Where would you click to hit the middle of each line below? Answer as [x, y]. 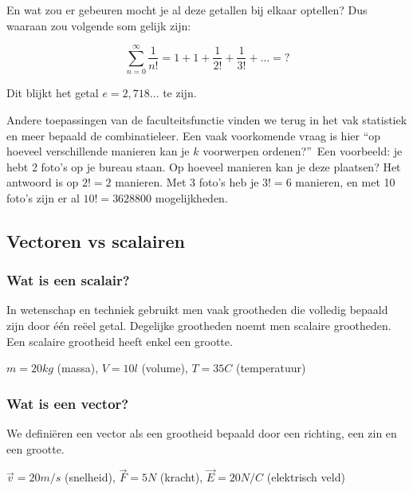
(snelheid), [90, 477]
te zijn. [180, 93]
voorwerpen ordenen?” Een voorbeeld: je [303, 151]
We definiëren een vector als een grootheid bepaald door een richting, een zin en [202, 433]
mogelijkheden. [191, 197]
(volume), [165, 368]
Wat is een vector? [68, 403]
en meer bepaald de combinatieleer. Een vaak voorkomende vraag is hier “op [194, 135]
